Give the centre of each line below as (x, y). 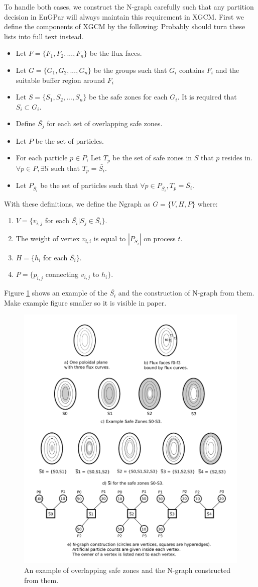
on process (160, 238)
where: (208, 203)
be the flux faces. (116, 53)
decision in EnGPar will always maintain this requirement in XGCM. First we (124, 16)
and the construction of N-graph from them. (186, 293)
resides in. (237, 158)
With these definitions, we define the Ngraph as (77, 203)
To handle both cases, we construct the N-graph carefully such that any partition (129, 7)
